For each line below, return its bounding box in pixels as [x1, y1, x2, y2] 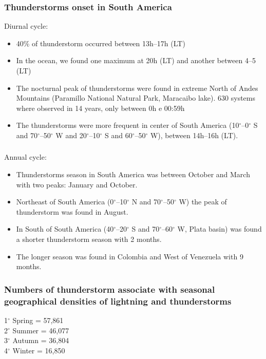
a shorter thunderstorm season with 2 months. [16, 234, 162, 244]
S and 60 [104, 129, 132, 140]
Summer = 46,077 [12, 325, 69, 335]
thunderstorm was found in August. [16, 206, 128, 217]
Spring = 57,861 [12, 314, 64, 325]
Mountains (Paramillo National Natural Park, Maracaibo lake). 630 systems [16, 92, 256, 103]
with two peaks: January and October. [16, 179, 138, 190]
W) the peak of [179, 196, 227, 207]
